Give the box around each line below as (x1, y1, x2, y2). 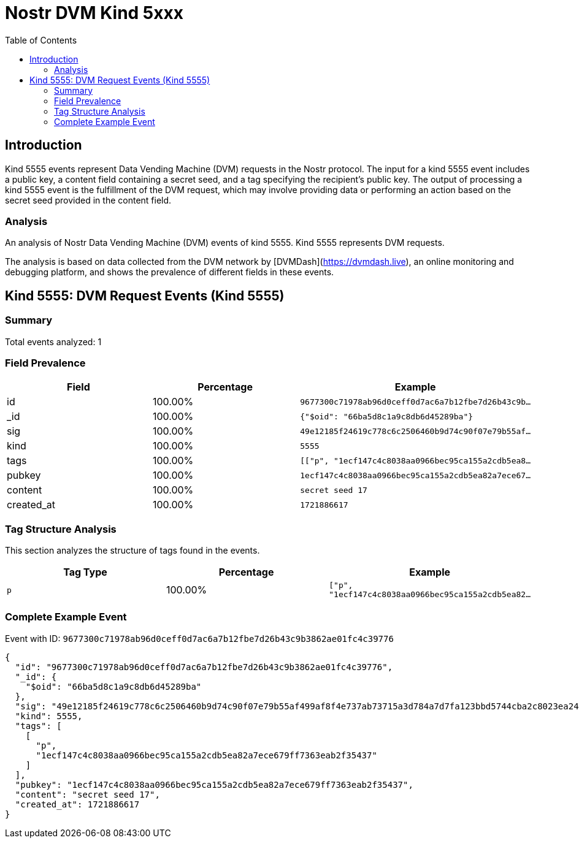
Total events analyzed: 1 (5, 336, 102, 347)
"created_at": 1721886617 (15, 799, 140, 809)
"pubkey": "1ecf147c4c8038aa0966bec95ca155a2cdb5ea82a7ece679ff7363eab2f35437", (15, 779, 413, 790)
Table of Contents (5, 34, 77, 45)
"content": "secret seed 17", (15, 789, 160, 799)
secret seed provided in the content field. (5, 194, 172, 205)
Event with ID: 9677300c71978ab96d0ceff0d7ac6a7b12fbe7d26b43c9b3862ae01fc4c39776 (5, 633, 394, 644)
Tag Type (63, 566, 107, 579)
